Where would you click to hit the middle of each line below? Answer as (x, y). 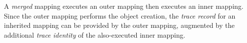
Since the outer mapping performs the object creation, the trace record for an (120, 15)
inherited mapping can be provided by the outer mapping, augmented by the (119, 25)
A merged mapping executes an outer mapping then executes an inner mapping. (124, 6)
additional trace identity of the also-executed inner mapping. (95, 34)
